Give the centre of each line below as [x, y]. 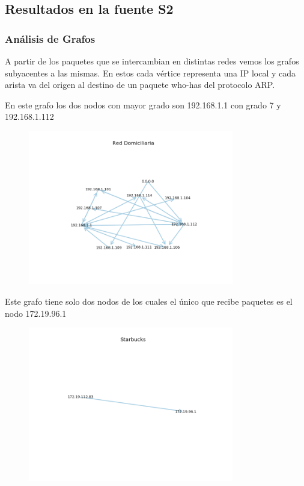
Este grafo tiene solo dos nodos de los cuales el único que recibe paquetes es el [149, 301]
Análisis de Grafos [50, 38]
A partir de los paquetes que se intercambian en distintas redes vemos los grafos [152, 61]
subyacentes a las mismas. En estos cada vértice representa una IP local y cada [150, 73]
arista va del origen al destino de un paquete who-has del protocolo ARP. [140, 85]
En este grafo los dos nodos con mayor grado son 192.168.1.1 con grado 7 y [143, 104]
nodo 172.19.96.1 [36, 313]
